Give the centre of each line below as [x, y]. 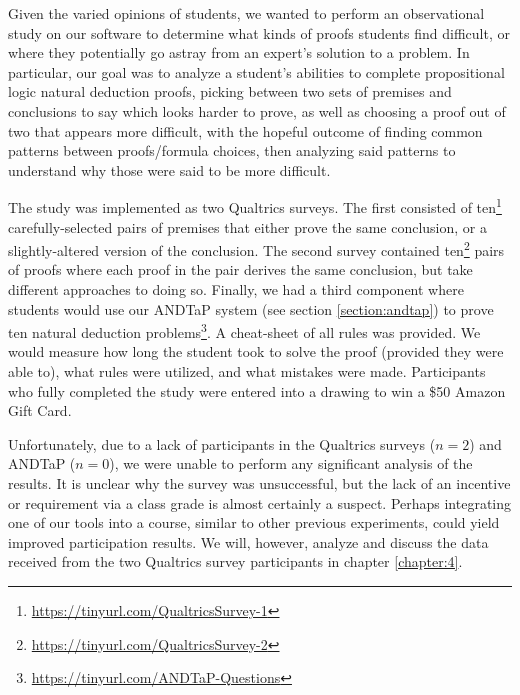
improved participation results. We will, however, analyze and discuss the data [248, 541]
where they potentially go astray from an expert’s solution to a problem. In [239, 52]
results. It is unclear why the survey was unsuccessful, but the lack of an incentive [259, 483]
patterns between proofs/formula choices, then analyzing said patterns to [232, 150]
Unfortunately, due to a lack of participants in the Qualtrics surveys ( [222, 443]
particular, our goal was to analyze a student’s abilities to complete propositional [256, 71]
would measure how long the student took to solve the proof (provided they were [256, 351]
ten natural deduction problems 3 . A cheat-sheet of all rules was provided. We [244, 330]
